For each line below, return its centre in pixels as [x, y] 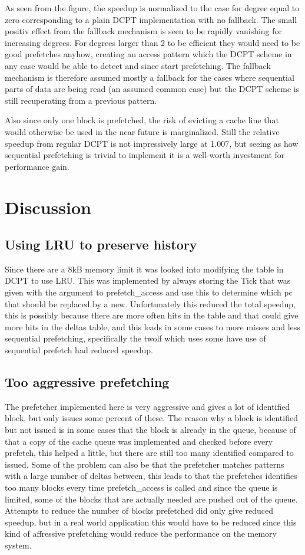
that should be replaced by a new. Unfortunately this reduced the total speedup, [150, 303]
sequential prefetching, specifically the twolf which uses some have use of [135, 338]
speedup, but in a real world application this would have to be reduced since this [151, 522]
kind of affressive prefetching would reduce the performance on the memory [141, 533]
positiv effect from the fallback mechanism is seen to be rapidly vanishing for [144, 31]
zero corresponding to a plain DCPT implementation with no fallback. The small [151, 19]
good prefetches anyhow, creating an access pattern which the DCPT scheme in [148, 54]
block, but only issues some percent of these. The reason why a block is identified [151, 418]
